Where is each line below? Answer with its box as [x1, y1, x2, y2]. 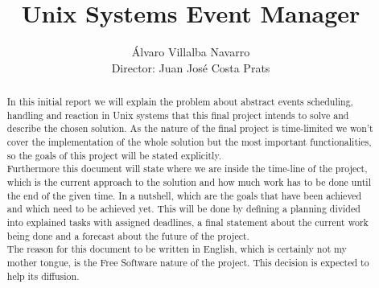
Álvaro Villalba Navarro [131, 43, 250, 60]
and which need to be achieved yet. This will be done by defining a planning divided [6, 202, 360, 216]
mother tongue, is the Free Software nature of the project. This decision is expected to [6, 255, 369, 269]
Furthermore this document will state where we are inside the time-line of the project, [6, 162, 368, 175]
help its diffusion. [6, 269, 80, 282]
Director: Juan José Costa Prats [111, 59, 270, 76]
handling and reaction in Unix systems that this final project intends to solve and [6, 108, 349, 121]
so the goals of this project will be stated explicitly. [6, 148, 221, 162]
